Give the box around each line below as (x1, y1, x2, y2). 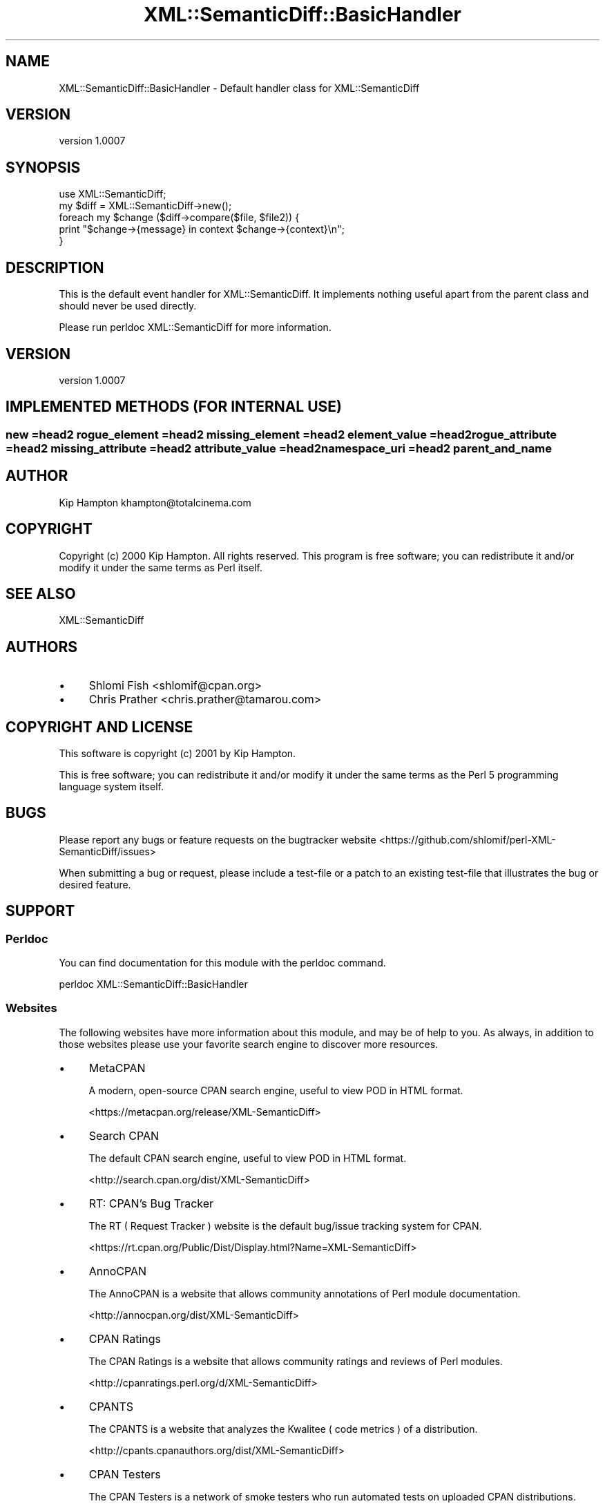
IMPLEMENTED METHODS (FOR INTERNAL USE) (6, 398, 343, 416)
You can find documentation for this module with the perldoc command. (59, 957, 386, 969)
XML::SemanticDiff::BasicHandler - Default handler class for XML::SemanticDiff (59, 82, 420, 94)
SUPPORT (6, 902, 75, 920)
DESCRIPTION (6, 258, 104, 276)
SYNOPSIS (6, 158, 81, 176)
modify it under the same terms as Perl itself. (59, 561, 262, 573)
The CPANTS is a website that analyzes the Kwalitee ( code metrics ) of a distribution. (88, 1422, 478, 1435)
